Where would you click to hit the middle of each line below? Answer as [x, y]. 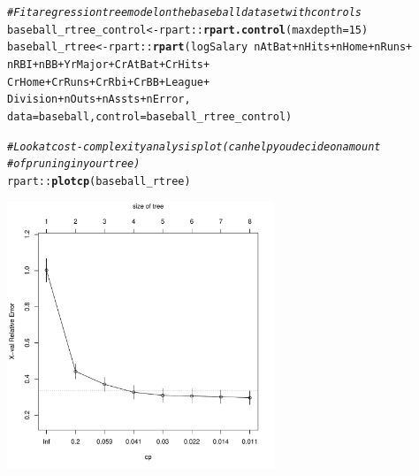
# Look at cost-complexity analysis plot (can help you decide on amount [194, 146]
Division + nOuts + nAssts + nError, [99, 100]
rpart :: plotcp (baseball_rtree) [99, 181]
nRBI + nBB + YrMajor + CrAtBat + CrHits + [109, 64]
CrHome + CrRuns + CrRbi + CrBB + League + [109, 82]
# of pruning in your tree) [74, 164]
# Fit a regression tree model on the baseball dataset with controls [184, 12]
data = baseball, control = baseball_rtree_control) [150, 116]
